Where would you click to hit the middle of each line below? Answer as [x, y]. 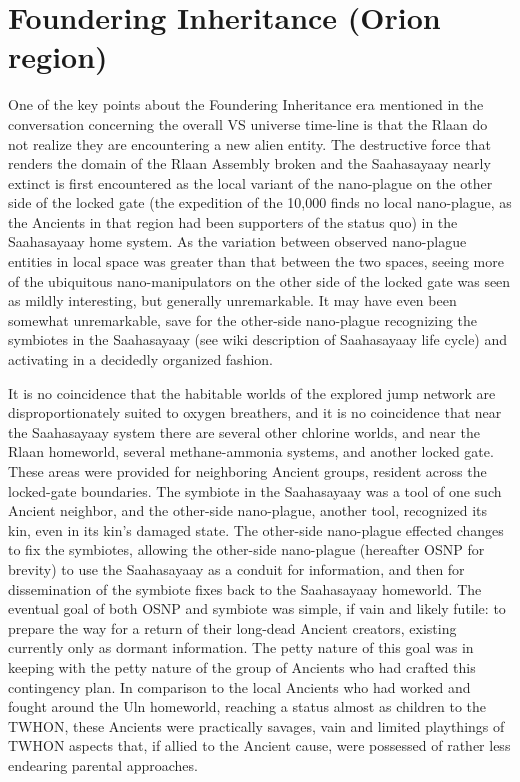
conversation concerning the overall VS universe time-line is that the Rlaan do [248, 123]
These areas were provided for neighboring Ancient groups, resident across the [247, 471]
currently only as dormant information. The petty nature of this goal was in [241, 647]
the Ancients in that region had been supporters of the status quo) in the [233, 221]
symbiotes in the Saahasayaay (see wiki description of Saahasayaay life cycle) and [258, 339]
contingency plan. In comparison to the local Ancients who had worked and [239, 686]
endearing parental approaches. [103, 764]
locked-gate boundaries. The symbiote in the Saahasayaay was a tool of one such [255, 490]
